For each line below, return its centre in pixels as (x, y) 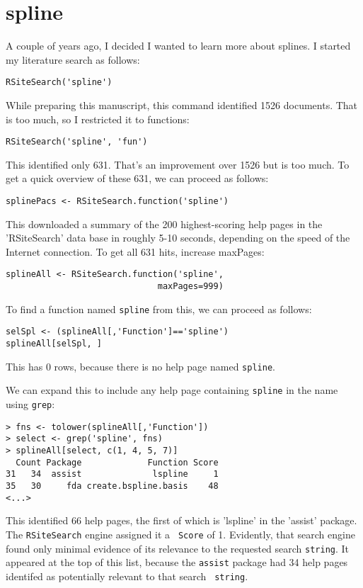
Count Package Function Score (117, 462)
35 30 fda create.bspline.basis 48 (112, 486)
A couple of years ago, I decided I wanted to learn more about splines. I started (178, 46)
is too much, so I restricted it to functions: (98, 119)
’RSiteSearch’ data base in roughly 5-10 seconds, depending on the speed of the (178, 238)
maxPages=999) (190, 287)
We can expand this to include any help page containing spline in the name (172, 390)
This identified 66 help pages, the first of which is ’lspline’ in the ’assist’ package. (181, 520)
